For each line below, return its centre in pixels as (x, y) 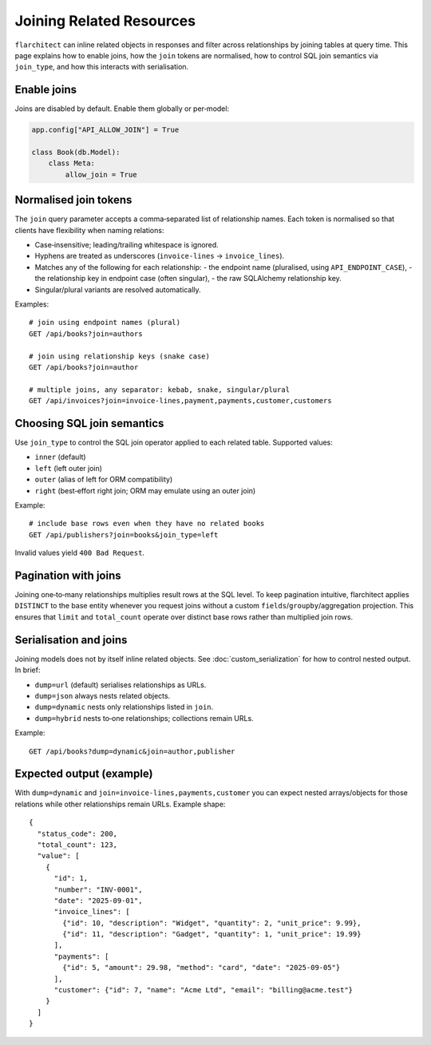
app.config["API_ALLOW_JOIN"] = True (105, 130)
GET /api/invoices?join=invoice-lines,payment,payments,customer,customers (180, 401)
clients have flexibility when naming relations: (89, 230)
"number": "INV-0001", (98, 889)
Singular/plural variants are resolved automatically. (118, 289)
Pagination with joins (68, 575)
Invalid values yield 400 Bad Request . (80, 553)
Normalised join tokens (73, 200)
